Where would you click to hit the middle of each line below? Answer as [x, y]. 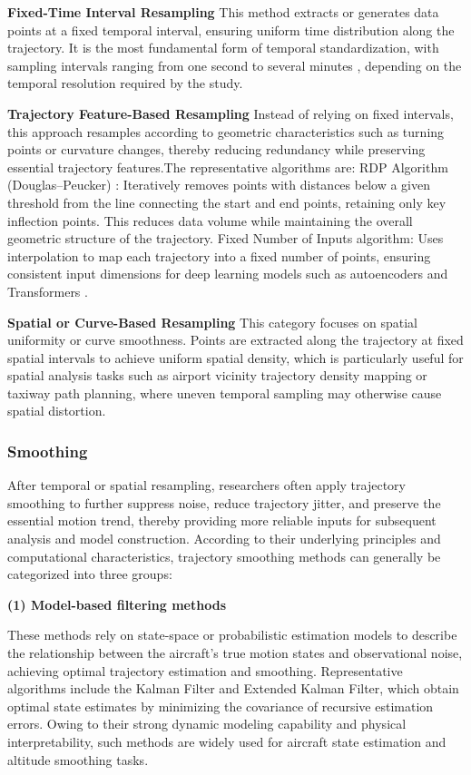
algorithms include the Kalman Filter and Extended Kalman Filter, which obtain [233, 688]
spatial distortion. [57, 411]
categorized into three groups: [90, 574]
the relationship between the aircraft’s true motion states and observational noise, [235, 653]
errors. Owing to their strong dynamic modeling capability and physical [207, 724]
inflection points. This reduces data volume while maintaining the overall [210, 220]
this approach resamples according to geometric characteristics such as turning [226, 131]
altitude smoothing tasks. [78, 759]
